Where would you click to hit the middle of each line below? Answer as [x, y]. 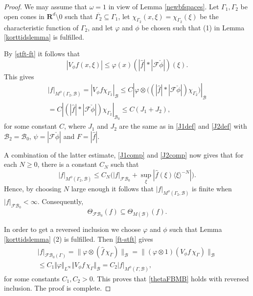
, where [75, 126]
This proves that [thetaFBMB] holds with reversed [173, 278]
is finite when [212, 189]
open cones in [24, 16]
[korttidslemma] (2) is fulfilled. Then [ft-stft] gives [79, 239]
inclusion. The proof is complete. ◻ [57, 288]
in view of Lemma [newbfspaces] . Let [164, 6]
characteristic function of [41, 27]
